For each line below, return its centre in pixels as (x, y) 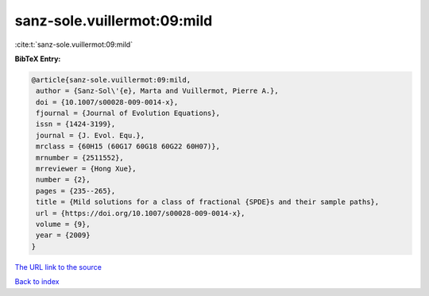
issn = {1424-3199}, (76, 124)
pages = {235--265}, (76, 191)
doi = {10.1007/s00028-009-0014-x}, (107, 102)
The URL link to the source (58, 267)
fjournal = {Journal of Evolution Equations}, (128, 113)
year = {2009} (63, 235)
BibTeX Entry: (38, 59)
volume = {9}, (63, 224)
